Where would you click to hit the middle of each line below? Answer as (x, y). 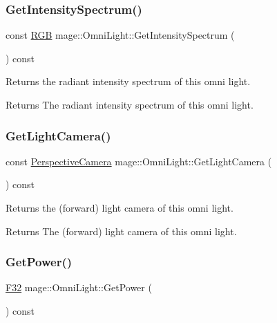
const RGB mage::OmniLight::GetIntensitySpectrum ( (120, 35)
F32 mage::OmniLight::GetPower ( (79, 287)
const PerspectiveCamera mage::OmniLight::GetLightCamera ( (139, 161)
